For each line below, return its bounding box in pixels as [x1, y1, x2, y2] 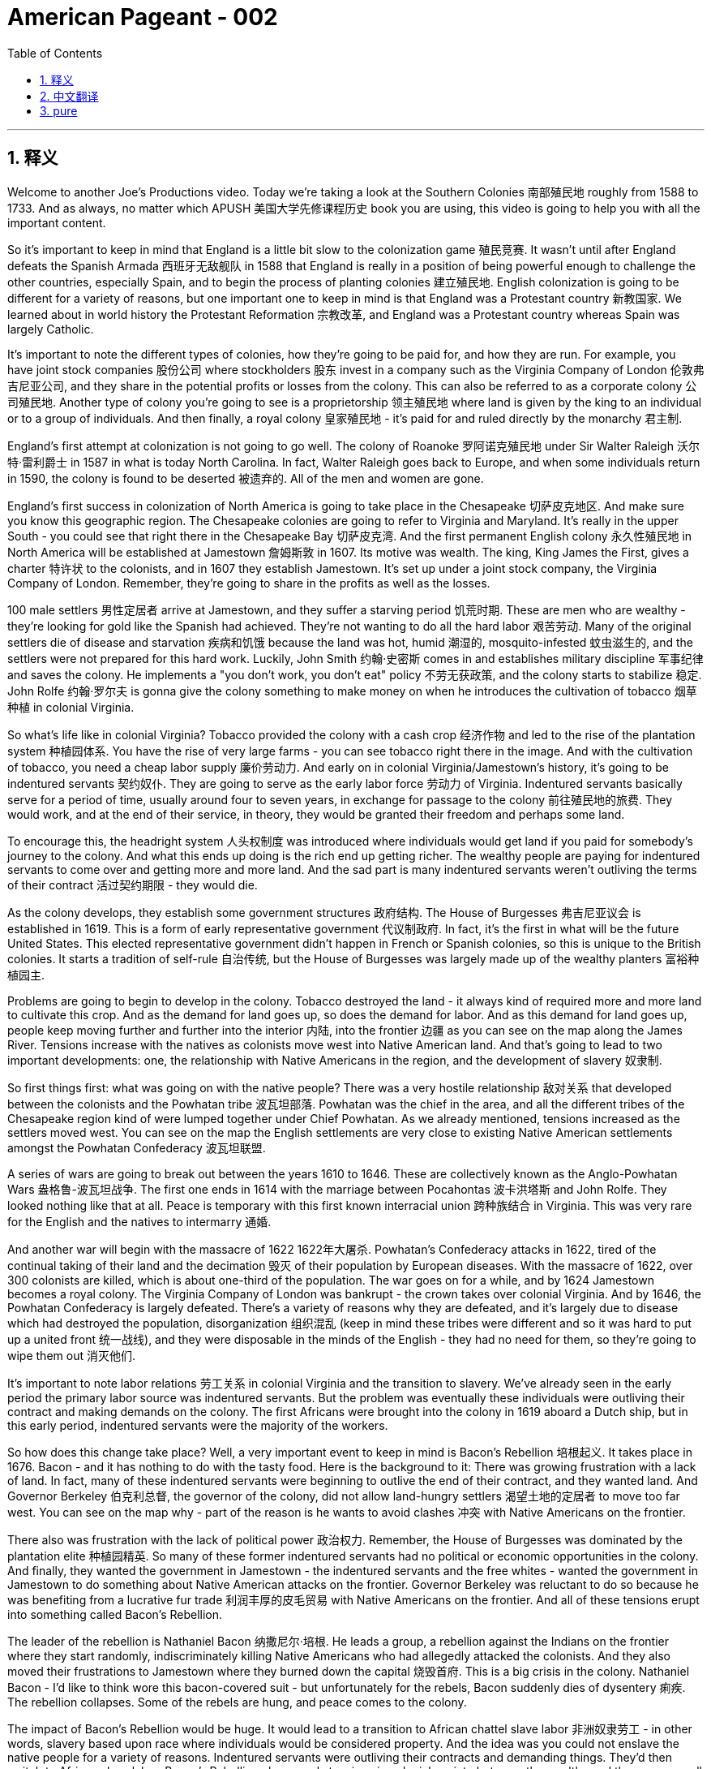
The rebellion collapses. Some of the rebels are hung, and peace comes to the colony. [7, 1694, 467, 1709]
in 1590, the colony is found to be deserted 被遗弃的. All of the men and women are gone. [7, 471, 484, 485]
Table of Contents [7, 45, 103, 60]
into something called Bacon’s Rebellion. [7, 1607, 223, 1621]
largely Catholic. [7, 321, 94, 336]
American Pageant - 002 [7, 3, 278, 31]
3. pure [40, 103, 78, 118]
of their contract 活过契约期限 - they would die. [7, 877, 258, 892]
